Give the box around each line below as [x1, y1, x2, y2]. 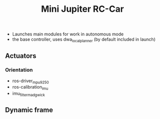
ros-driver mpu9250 [12, 78, 49, 85]
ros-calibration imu [12, 84, 49, 91]
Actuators [5, 52, 37, 60]
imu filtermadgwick [12, 90, 45, 98]
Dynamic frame [5, 106, 53, 114]
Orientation [5, 66, 33, 73]
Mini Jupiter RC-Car [41, 3, 124, 15]
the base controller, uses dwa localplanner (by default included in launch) [12, 36, 156, 43]
